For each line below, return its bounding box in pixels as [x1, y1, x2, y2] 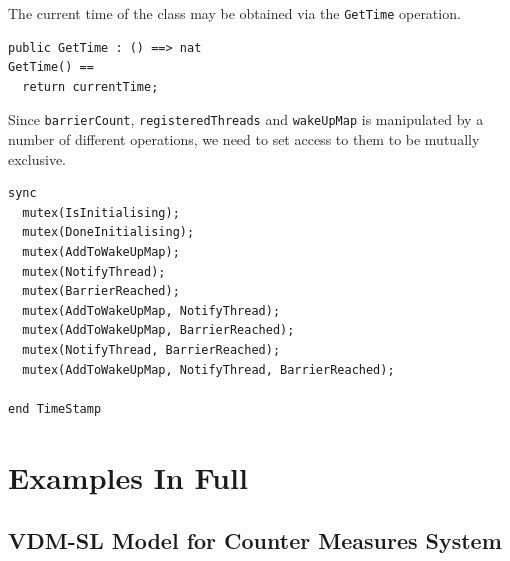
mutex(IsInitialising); [22, 205, 180, 220]
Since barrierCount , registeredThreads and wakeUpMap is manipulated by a [8, 109, 484, 130]
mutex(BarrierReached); [22, 284, 180, 299]
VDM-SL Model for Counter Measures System [8, 525, 502, 556]
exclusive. [8, 148, 67, 169]
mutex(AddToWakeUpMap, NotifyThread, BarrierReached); [22, 362, 395, 377]
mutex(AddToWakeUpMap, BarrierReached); [22, 323, 295, 338]
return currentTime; [22, 79, 159, 94]
